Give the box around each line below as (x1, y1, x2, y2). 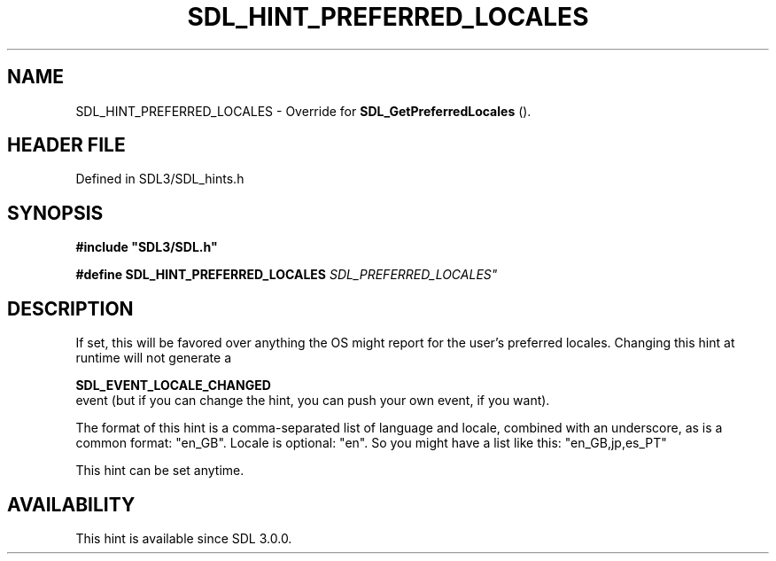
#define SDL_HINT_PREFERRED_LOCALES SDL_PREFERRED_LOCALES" (75, 267, 498, 283)
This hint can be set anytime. (75, 463, 244, 479)
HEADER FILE (7, 134, 126, 157)
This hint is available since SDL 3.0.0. (75, 530, 292, 546)
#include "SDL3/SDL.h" (75, 239, 218, 255)
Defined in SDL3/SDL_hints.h (75, 171, 244, 187)
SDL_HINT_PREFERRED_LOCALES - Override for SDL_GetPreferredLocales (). (75, 103, 532, 119)
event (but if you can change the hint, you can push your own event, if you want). (75, 393, 550, 409)
